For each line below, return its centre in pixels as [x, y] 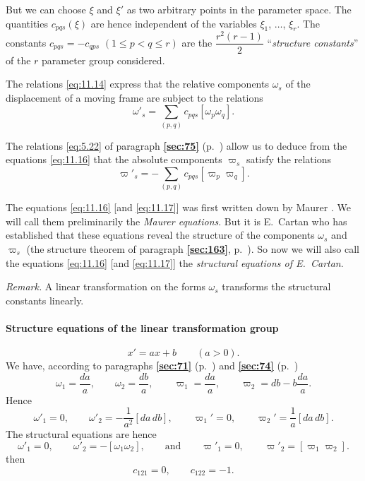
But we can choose [46, 9]
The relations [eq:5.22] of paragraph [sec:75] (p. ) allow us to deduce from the [176, 145]
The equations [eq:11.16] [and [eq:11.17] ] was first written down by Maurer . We [178, 207]
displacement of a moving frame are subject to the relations [134, 97]
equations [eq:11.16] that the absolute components [114, 159]
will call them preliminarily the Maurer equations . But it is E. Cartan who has [176, 221]
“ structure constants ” [313, 42]
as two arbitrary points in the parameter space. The [239, 9]
